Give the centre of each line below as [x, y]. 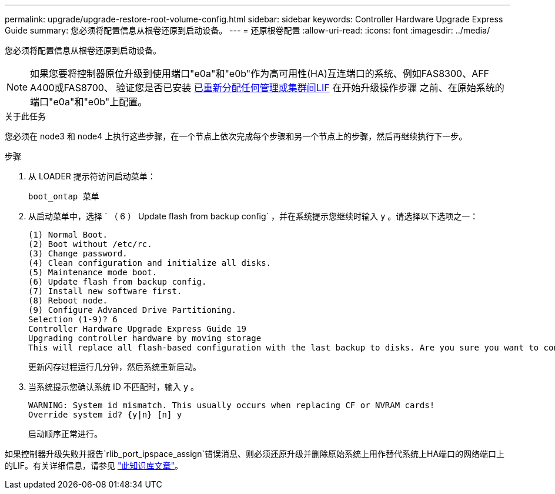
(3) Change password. [78, 253]
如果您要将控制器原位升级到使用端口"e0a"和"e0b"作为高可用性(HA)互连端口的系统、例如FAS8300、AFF [260, 74]
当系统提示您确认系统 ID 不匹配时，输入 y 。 [114, 387]
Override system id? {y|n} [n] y [105, 415]
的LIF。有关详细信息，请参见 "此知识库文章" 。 [94, 465]
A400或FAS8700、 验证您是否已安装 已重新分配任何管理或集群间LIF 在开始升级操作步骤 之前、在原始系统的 [267, 88]
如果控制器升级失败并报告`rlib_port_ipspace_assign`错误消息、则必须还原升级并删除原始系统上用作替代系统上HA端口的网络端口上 [255, 454]
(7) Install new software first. [105, 291]
